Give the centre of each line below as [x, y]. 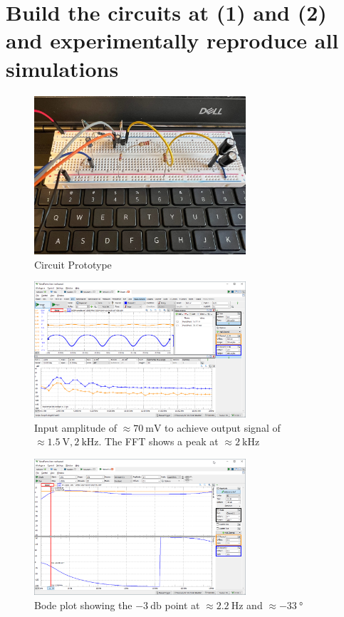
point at [182, 605]
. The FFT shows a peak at [158, 441]
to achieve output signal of [223, 427]
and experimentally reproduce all [172, 40]
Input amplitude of [75, 427]
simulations [62, 68]
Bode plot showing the [83, 605]
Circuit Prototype [73, 264]
